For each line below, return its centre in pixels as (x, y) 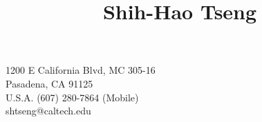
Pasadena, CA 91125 (49, 83)
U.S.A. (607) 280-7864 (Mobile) (72, 97)
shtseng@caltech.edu (48, 111)
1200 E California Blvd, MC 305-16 (81, 70)
